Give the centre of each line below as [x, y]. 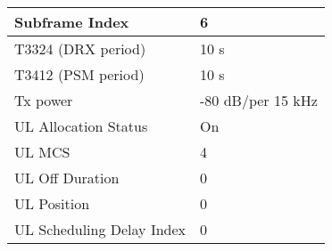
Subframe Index [72, 22]
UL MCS [42, 152]
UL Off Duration [67, 178]
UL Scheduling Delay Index [100, 229]
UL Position [52, 203]
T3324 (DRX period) [80, 49]
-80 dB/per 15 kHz [259, 100]
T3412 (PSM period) [79, 74]
